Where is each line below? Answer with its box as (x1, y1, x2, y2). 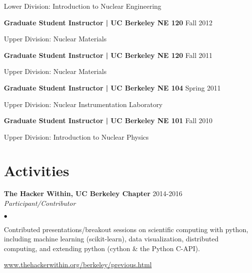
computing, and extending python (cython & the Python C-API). (4, 243, 200, 253)
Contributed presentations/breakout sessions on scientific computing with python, (4, 224, 249, 234)
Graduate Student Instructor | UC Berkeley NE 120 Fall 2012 (4, 17, 213, 27)
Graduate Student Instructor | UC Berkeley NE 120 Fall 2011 (4, 50, 213, 60)
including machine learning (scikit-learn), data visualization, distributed (4, 234, 219, 244)
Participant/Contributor (4, 198, 76, 208)
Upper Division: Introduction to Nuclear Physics (4, 131, 149, 142)
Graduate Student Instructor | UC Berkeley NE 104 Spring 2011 (4, 82, 221, 92)
